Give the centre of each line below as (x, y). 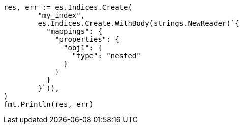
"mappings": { (74, 31)
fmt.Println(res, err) (49, 104)
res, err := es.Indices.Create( (68, 7)
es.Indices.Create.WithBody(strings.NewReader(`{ (139, 23)
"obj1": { (83, 48)
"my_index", (62, 15)
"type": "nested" (106, 56)
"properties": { (87, 39)
